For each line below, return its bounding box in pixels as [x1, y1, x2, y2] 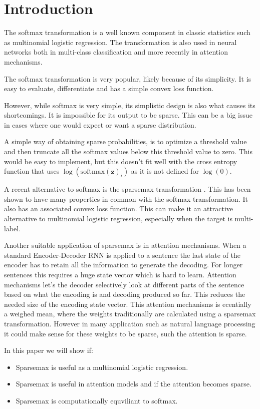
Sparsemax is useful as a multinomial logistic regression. [16, 361, 188, 372]
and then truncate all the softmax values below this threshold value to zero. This [4, 146, 252, 157]
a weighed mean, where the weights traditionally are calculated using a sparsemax [4, 308, 256, 319]
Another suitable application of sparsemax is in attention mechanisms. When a [4, 240, 246, 250]
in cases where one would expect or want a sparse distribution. [4, 119, 196, 130]
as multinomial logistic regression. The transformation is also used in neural [4, 37, 237, 47]
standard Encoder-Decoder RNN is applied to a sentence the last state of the [4, 249, 240, 260]
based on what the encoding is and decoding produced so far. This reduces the [4, 289, 245, 299]
